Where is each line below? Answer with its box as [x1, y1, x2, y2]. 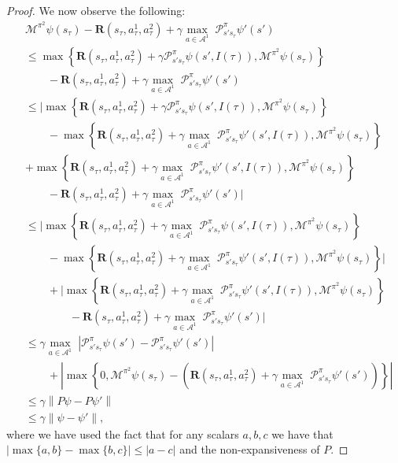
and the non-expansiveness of [179, 441, 320, 457]
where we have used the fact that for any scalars [6, 425, 239, 442]
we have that [271, 425, 334, 442]
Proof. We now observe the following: [6, 2, 186, 18]
